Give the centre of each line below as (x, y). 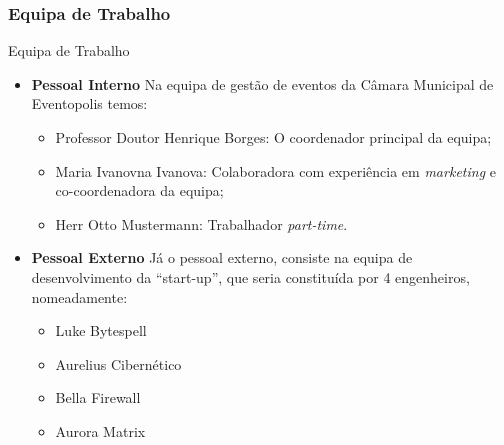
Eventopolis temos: (89, 103)
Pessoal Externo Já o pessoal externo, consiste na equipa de (222, 257)
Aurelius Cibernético (118, 363)
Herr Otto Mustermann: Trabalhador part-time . (201, 223)
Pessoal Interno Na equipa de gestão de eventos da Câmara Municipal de (262, 83)
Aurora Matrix (100, 430)
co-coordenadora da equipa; (139, 190)
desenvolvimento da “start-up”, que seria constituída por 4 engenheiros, (250, 276)
